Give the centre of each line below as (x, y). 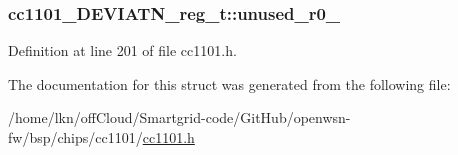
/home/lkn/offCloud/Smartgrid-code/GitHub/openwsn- (179, 117)
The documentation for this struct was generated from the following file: (229, 83)
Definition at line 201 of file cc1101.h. (122, 50)
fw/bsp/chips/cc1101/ (75, 137)
